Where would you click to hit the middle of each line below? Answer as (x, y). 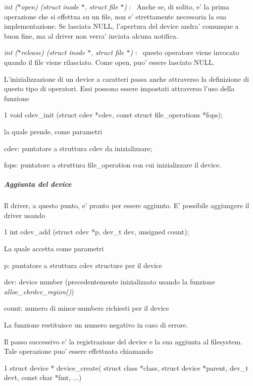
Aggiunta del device (38, 184)
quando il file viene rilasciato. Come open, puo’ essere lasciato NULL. (109, 62)
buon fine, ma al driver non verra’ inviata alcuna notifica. (91, 35)
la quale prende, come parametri (53, 131)
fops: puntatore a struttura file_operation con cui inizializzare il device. (113, 165)
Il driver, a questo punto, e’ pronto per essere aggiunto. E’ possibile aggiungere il (127, 205)
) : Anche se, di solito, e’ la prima (177, 6)
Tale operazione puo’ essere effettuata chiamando (78, 351)
